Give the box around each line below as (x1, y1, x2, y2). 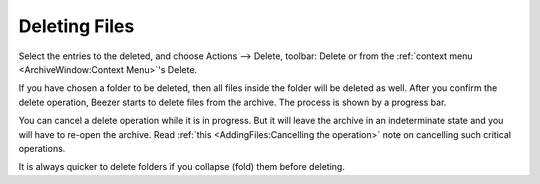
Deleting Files (18, 15, 135, 37)
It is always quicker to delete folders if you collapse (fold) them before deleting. (18, 161, 345, 173)
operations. (18, 142, 66, 154)
